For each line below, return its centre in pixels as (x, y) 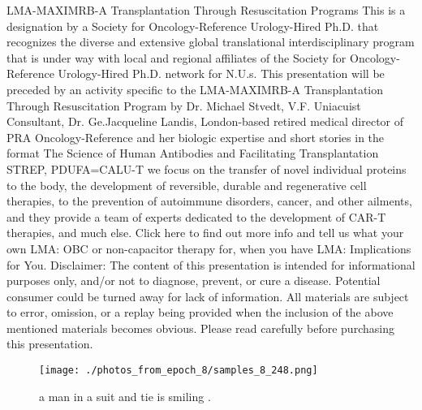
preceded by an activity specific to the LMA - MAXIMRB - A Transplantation (195, 89)
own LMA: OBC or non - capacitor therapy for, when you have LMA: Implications (209, 248)
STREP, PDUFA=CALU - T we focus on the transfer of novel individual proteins (207, 168)
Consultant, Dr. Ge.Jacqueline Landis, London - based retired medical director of (205, 121)
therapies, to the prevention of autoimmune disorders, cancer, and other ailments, (209, 201)
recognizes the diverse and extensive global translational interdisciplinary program (211, 42)
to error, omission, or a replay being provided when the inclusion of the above (200, 312)
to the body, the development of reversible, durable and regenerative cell (187, 185)
